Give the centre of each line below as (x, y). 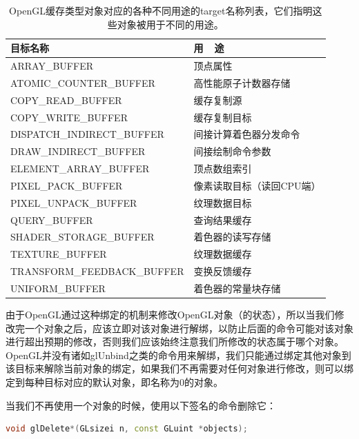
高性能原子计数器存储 (242, 82)
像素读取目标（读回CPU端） (257, 185)
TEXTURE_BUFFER (59, 254)
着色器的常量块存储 (237, 288)
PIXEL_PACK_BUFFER (67, 185)
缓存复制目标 (223, 117)
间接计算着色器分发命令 (247, 134)
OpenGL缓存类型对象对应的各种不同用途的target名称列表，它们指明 (161, 10)
